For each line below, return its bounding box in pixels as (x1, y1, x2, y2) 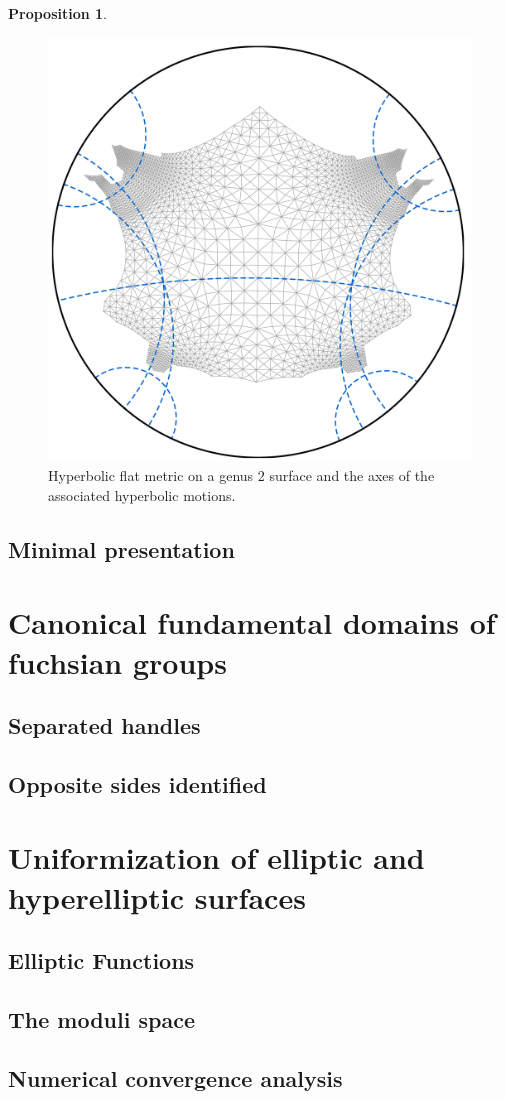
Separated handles (8, 710, 201, 741)
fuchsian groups (8, 641, 227, 682)
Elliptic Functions (8, 945, 195, 976)
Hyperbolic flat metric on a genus (48, 465, 254, 486)
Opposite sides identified (8, 768, 267, 799)
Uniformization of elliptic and (8, 837, 425, 878)
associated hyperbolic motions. (48, 484, 236, 505)
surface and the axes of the (269, 465, 435, 486)
